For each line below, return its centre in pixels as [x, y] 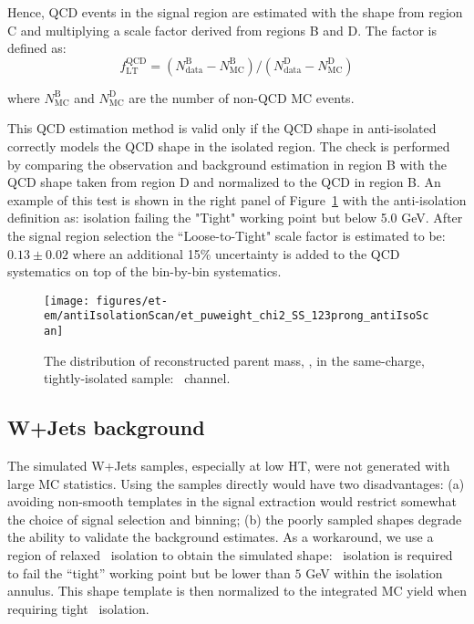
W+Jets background [106, 427]
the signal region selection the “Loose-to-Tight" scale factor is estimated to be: [227, 235]
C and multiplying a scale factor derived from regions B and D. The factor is [222, 30]
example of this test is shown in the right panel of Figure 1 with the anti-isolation [237, 199]
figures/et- [132, 301]
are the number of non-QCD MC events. [242, 97]
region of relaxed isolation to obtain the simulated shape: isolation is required [230, 555]
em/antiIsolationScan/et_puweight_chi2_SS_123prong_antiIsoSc [237, 316]
